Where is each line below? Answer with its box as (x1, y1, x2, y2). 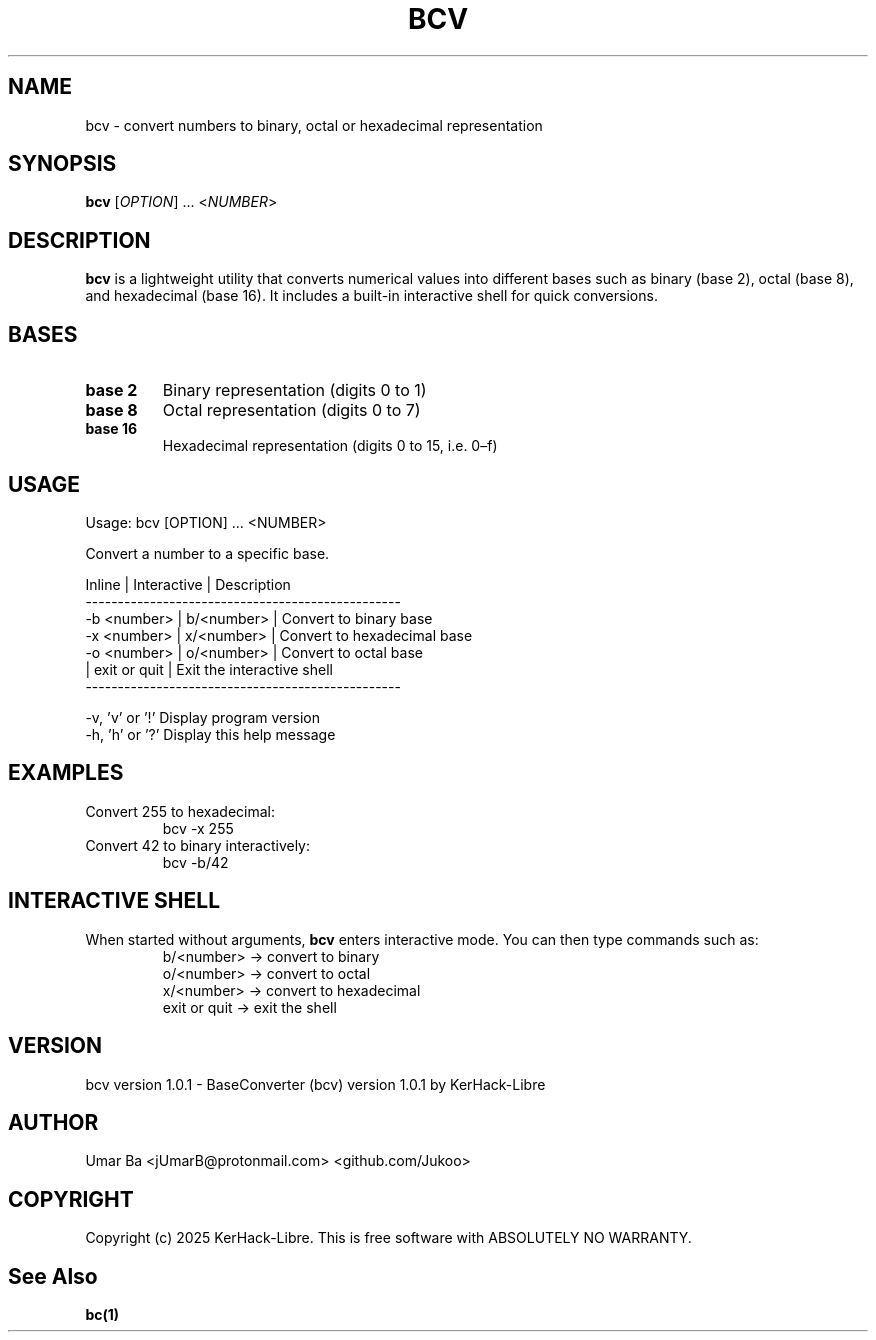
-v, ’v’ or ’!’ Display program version (85, 708, 320, 726)
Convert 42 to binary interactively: (85, 836, 311, 854)
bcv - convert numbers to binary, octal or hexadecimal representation (85, 116, 543, 134)
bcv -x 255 (162, 819, 234, 837)
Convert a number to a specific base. (85, 544, 330, 562)
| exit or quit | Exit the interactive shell (85, 660, 333, 678)
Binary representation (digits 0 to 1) (162, 380, 427, 401)
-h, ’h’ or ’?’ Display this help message (85, 725, 336, 743)
